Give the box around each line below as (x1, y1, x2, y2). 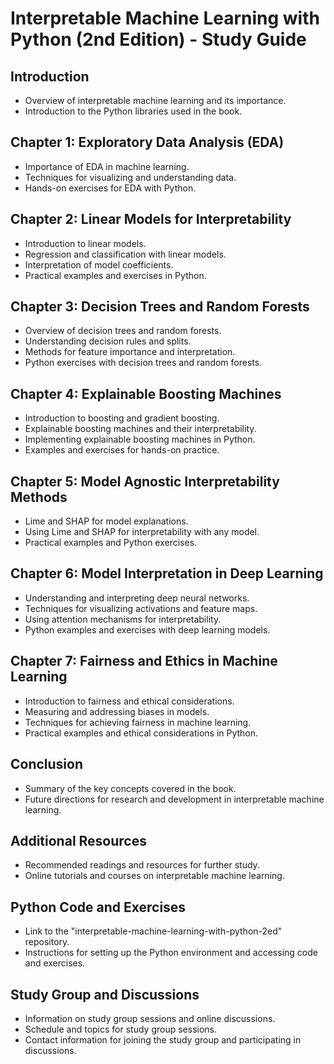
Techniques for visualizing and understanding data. (24, 171, 237, 183)
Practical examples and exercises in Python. (24, 269, 207, 281)
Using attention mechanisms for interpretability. (24, 613, 222, 625)
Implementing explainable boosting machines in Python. (24, 433, 256, 446)
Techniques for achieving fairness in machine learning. (24, 716, 252, 728)
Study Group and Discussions (10, 986, 200, 1003)
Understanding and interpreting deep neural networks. (24, 592, 250, 604)
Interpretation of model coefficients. (24, 258, 174, 271)
